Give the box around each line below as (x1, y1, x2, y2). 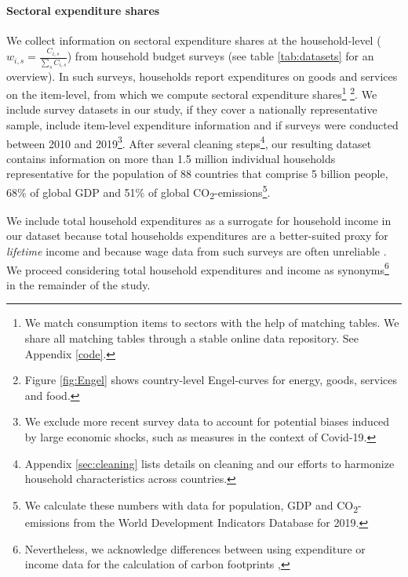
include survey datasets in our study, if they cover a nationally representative (6, 101, 377, 118)
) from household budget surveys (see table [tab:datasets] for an (67, 48, 374, 64)
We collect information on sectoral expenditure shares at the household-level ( (6, 31, 381, 48)
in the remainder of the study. (6, 276, 151, 292)
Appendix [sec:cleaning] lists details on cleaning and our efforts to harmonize (24, 455, 395, 471)
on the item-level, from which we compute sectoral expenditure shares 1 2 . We (6, 84, 377, 102)
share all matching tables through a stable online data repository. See (24, 330, 359, 347)
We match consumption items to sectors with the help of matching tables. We (24, 314, 399, 331)
